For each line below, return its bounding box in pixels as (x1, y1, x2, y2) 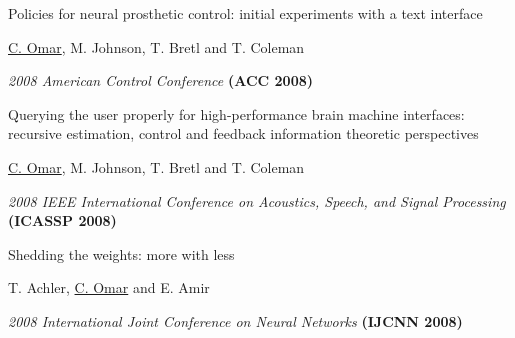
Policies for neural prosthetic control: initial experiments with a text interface (8, 3, 483, 23)
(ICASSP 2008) (8, 210, 117, 231)
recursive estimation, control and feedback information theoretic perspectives (8, 123, 479, 144)
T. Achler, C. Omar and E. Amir (8, 277, 210, 298)
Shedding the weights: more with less (8, 243, 235, 264)
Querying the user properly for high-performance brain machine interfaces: (8, 103, 465, 124)
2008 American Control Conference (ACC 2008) (8, 70, 314, 91)
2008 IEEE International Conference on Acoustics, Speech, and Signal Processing (8, 190, 506, 211)
